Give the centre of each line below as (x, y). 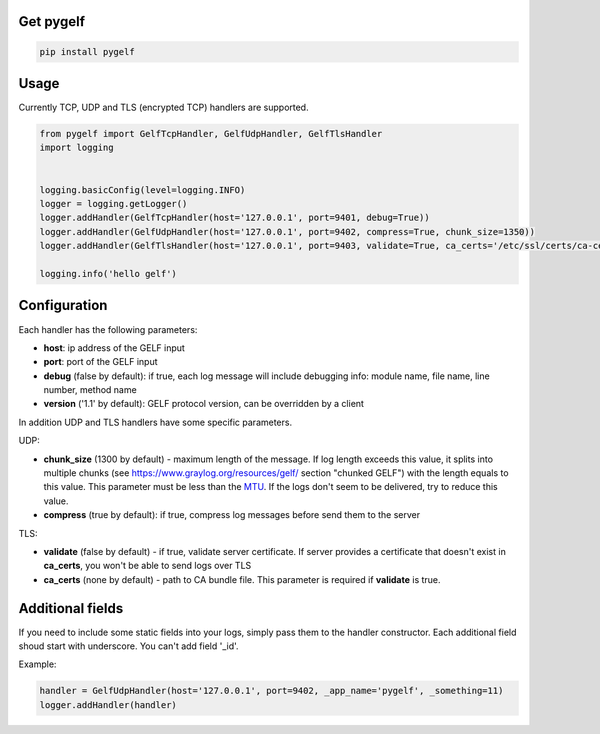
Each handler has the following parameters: (108, 329)
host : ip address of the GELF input (114, 347)
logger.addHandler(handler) (108, 704)
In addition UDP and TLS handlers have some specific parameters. (155, 422)
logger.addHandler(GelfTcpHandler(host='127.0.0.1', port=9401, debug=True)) (234, 218)
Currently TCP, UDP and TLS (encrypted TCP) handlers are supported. (163, 107)
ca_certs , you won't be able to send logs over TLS (147, 566)
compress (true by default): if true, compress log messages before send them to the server (232, 515)
